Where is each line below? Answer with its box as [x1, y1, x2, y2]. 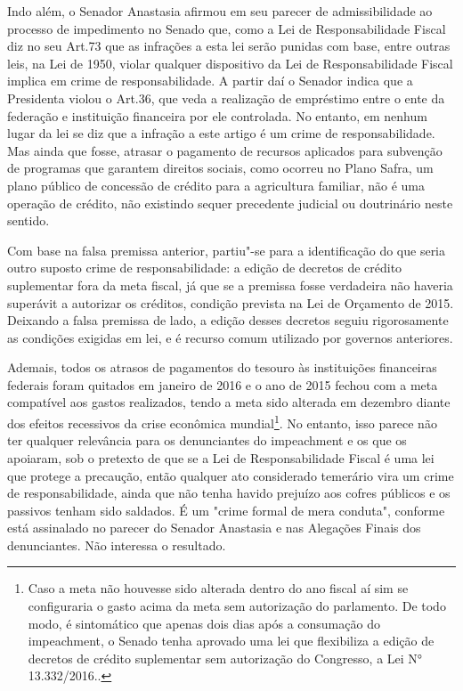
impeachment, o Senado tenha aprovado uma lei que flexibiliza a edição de [28, 631, 435, 650]
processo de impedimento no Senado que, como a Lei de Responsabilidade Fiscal [7, 19, 446, 37]
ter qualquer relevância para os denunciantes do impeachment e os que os [7, 431, 407, 450]
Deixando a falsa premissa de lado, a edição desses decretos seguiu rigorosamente [7, 311, 449, 329]
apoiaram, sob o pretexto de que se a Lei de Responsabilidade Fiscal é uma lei [7, 448, 435, 467]
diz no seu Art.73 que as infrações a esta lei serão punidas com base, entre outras [7, 37, 451, 55]
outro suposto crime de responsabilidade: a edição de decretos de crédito [7, 258, 402, 277]
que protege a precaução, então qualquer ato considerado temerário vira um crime [7, 466, 454, 484]
